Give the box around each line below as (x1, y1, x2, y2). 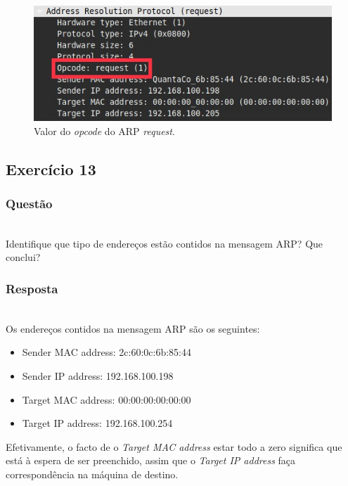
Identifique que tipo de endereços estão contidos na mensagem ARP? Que (6, 236, 323, 250)
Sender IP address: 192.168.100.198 (22, 368, 174, 383)
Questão (6, 194, 53, 212)
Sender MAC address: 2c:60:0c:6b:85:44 (22, 345, 191, 359)
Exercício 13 (6, 158, 96, 179)
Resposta (6, 279, 58, 297)
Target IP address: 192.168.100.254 (22, 416, 173, 430)
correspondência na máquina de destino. (6, 466, 179, 481)
